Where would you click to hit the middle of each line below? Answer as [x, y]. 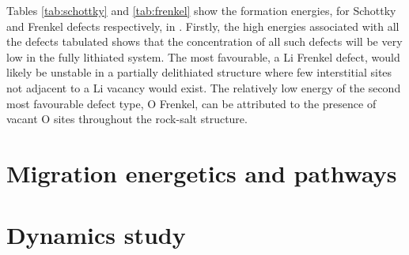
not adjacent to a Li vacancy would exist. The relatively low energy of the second [204, 87]
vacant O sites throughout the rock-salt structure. [127, 119]
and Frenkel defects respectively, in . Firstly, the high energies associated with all [203, 26]
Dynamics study [96, 235]
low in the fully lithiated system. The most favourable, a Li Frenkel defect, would [203, 56]
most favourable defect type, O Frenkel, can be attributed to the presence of [191, 103]
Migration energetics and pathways [202, 172]
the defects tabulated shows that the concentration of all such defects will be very [204, 41]
